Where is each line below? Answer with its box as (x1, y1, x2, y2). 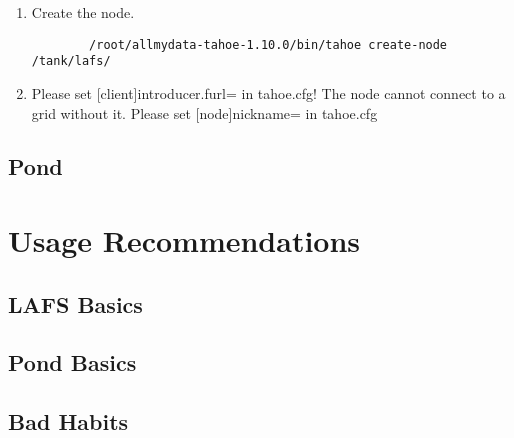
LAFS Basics (8, 288, 143, 319)
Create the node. (31, 2, 135, 22)
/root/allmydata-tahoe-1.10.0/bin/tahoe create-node (89, 37, 448, 52)
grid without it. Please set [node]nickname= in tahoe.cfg (31, 102, 378, 123)
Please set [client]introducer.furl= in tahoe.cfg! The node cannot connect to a (31, 82, 506, 103)
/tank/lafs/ (31, 54, 111, 69)
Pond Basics (8, 347, 137, 378)
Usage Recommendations (8, 220, 361, 261)
